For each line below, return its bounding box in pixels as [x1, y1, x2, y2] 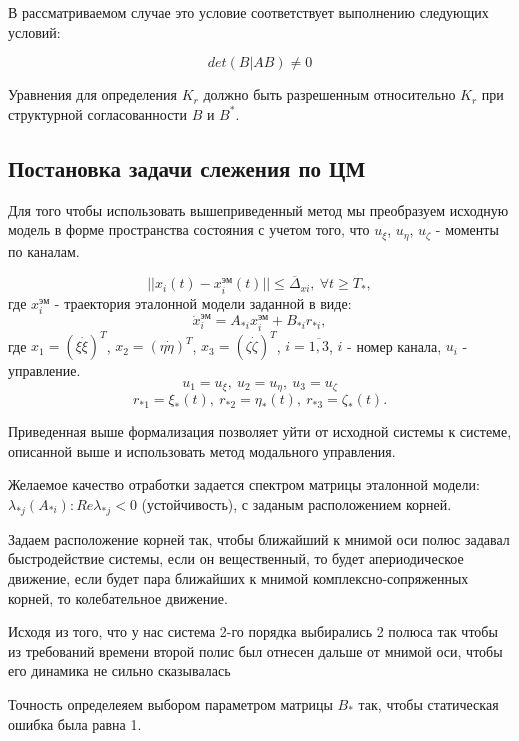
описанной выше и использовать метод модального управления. [8, 440, 396, 461]
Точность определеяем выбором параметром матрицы [8, 693, 333, 714]
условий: [8, 21, 61, 42]
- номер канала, [347, 335, 442, 356]
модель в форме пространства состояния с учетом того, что [8, 219, 370, 240]
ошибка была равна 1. [8, 713, 142, 734]
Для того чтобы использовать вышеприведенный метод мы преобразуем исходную [8, 199, 509, 220]
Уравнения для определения [8, 84, 177, 105]
